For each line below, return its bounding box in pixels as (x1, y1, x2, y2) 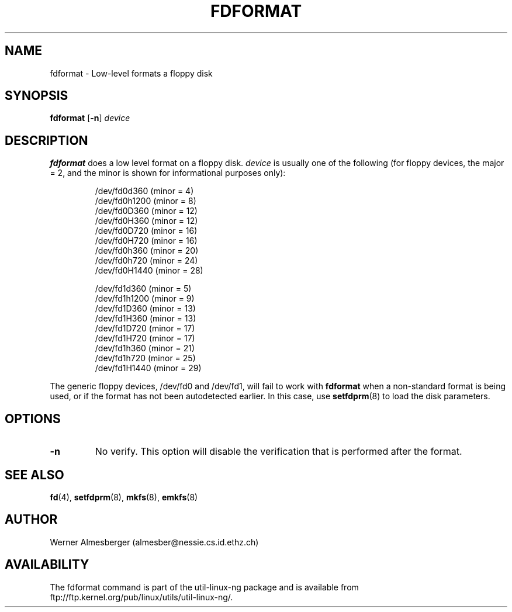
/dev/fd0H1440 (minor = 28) (95, 265, 203, 276)
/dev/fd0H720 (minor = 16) (95, 236, 198, 246)
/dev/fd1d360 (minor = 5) (95, 283, 192, 294)
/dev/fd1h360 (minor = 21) (95, 343, 195, 354)
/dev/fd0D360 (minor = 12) (95, 206, 198, 216)
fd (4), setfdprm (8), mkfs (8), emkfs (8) (50, 492, 198, 502)
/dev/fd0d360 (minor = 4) (95, 186, 194, 196)
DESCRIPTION (5, 133, 88, 148)
